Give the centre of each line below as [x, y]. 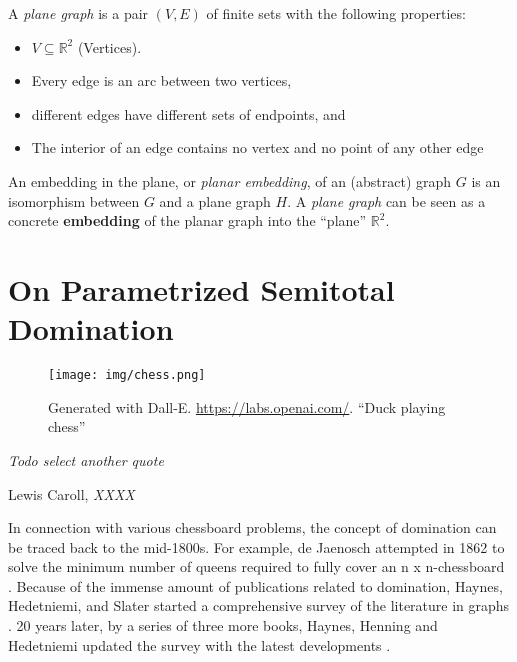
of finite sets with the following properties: [336, 13]
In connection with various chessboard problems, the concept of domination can [252, 527]
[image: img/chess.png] [127, 375]
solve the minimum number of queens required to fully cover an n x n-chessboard [256, 566]
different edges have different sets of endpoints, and [188, 113]
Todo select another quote [86, 459]
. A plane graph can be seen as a [386, 200]
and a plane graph [215, 200]
